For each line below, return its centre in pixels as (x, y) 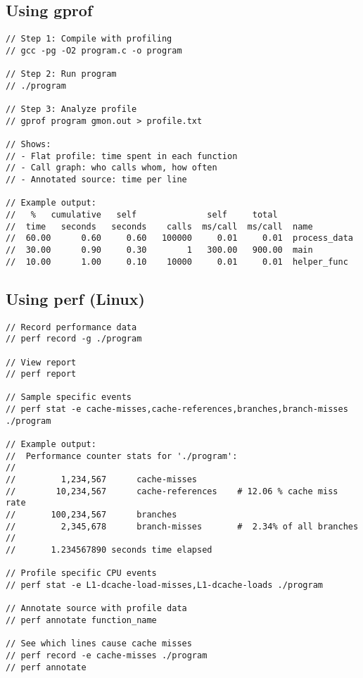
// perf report (41, 374)
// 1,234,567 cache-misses (102, 480)
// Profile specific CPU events (81, 573)
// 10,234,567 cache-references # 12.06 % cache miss (172, 491)
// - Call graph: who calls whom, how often (112, 168)
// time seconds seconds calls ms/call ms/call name (159, 226)
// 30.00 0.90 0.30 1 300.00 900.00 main (159, 250)
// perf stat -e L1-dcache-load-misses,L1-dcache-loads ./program (165, 585)
